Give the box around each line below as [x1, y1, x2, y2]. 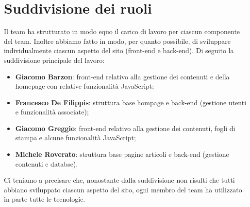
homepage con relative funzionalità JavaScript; [15, 81, 154, 91]
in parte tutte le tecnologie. [4, 194, 85, 204]
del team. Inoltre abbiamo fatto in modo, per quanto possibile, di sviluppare [4, 36, 231, 46]
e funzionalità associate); [15, 107, 89, 117]
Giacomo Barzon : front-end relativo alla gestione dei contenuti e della [15, 71, 230, 81]
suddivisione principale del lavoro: [4, 55, 105, 65]
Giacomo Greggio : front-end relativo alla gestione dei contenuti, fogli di [15, 123, 235, 133]
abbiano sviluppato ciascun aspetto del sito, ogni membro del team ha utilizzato [4, 184, 242, 194]
